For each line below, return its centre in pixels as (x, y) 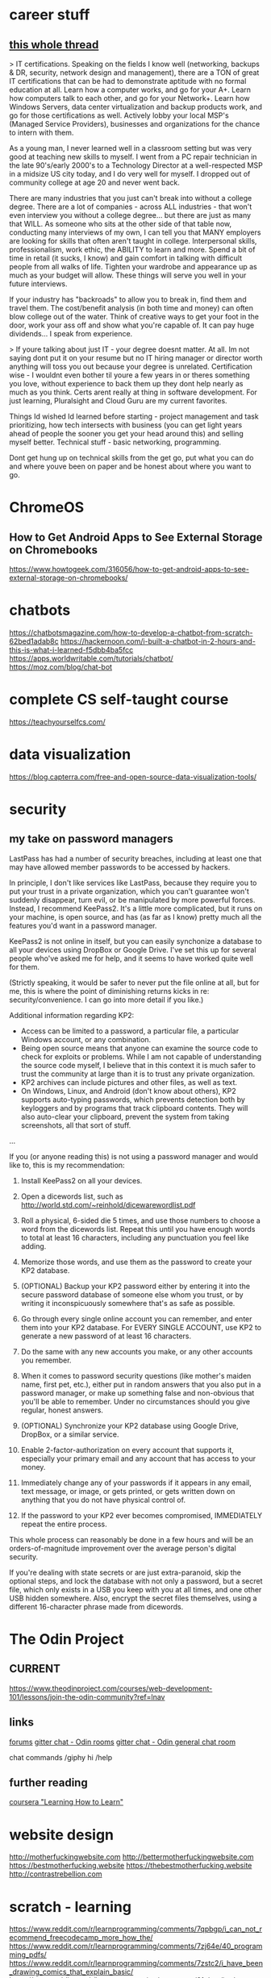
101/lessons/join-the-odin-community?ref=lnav (87, 1696)
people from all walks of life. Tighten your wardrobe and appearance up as (133, 267)
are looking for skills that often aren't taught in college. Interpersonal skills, (133, 241)
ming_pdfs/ (28, 1955)
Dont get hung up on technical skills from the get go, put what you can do (131, 458)
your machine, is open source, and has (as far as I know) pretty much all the (135, 916)
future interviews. (38, 284)
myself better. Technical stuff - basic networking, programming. (115, 442)
